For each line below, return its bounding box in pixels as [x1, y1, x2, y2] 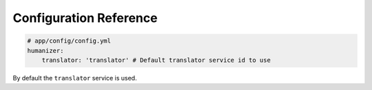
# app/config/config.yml [27, 37, 112, 45]
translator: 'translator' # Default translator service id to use [41, 56, 271, 64]
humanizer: [27, 47, 64, 54]
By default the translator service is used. [12, 74, 137, 82]
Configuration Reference [12, 10, 158, 25]
